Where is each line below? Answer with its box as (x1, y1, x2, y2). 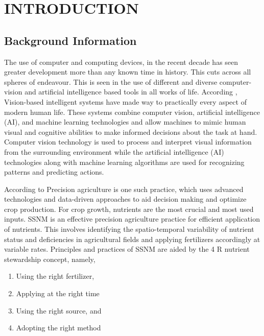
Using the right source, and (16, 305, 102, 316)
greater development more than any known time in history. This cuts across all (4, 66, 251, 77)
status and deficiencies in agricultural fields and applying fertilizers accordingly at (4, 233, 260, 244)
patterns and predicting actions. (4, 166, 104, 177)
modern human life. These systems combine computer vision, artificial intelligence (4, 106, 260, 117)
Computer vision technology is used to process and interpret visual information (4, 136, 252, 147)
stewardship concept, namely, (4, 253, 95, 264)
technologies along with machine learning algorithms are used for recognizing (4, 156, 245, 167)
